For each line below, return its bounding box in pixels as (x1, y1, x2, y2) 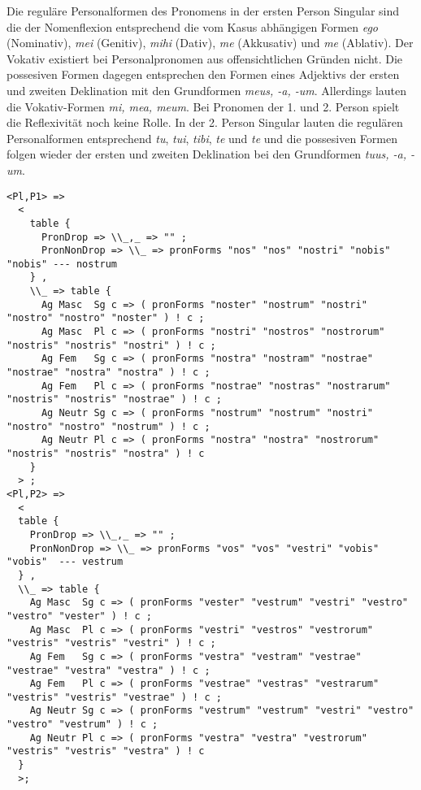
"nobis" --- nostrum (7, 258, 118, 270)
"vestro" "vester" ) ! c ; (7, 610, 152, 622)
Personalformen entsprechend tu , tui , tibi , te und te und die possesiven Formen (7, 129, 397, 146)
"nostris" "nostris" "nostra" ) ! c (7, 448, 205, 459)
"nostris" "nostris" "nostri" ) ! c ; (7, 339, 216, 351)
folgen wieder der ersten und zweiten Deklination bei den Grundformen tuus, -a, (7, 145, 407, 163)
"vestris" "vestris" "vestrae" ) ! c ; (7, 691, 222, 703)
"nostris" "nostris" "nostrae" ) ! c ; (7, 393, 222, 406)
